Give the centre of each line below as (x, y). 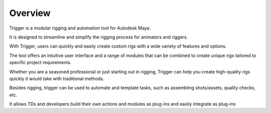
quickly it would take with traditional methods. (57, 78)
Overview (30, 13)
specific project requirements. (40, 62)
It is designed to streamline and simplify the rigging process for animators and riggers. (99, 37)
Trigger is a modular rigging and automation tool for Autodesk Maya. (80, 28)
